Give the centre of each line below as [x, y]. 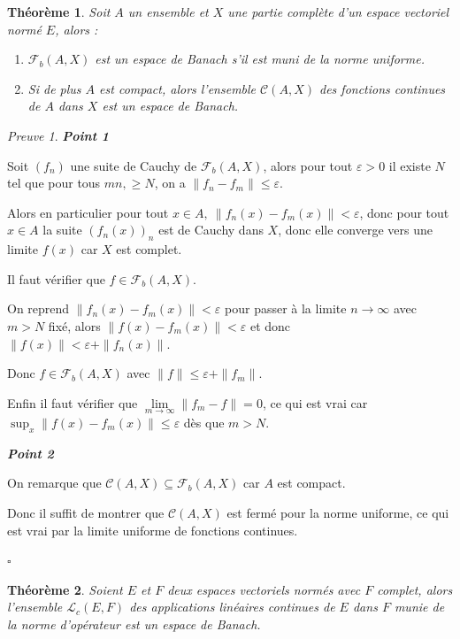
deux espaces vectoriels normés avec [264, 589]
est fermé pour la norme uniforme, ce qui [338, 512]
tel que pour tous [54, 183]
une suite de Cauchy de [134, 165]
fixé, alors [74, 325]
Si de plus [54, 88]
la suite [62, 230]
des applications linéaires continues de [232, 607]
